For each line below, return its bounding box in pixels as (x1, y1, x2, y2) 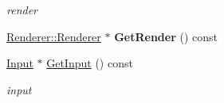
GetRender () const (114, 28, 218, 44)
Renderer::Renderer (6, 28, 101, 44)
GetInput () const (46, 55, 133, 71)
